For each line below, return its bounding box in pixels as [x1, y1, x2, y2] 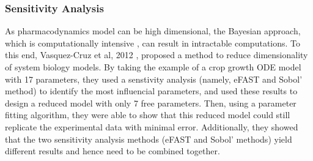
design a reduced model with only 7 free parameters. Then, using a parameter [5, 96, 296, 109]
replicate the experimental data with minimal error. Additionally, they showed [5, 120, 298, 133]
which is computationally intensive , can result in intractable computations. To [5, 36, 301, 49]
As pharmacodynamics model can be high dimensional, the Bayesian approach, [5, 24, 301, 37]
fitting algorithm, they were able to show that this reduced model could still [5, 108, 290, 121]
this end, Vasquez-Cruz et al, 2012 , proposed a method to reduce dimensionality [5, 48, 308, 61]
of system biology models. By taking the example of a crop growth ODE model [5, 61, 301, 73]
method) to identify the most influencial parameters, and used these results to [5, 84, 298, 97]
